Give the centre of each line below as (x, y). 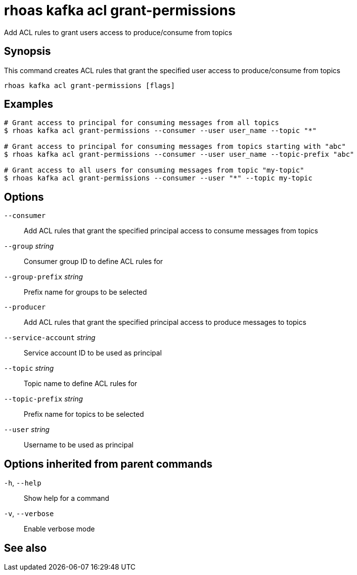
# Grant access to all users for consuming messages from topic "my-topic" (154, 170)
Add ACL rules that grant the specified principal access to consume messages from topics (171, 231)
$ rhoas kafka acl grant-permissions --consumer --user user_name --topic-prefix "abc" (179, 155)
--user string (27, 430)
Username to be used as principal (79, 445)
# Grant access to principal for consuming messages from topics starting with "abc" (175, 147)
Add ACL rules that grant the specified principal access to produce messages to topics (165, 322)
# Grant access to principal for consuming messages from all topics (142, 123)
